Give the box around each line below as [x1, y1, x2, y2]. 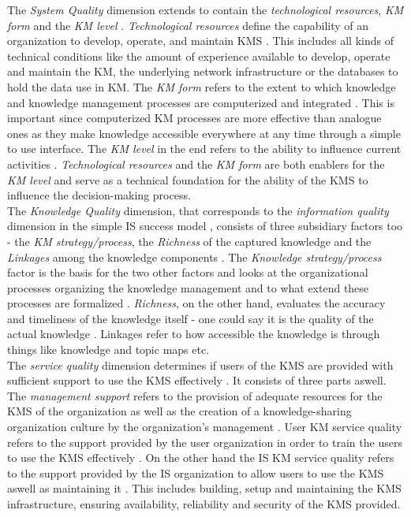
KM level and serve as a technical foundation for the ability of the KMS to [7, 171, 368, 188]
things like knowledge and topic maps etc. [7, 341, 210, 358]
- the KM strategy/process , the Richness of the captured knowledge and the [7, 232, 372, 249]
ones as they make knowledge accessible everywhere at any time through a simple [7, 125, 401, 141]
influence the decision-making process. [7, 187, 191, 203]
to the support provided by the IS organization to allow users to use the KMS [7, 464, 384, 481]
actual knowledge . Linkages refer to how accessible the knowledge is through [7, 325, 380, 342]
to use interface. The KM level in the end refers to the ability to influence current [7, 140, 402, 157]
